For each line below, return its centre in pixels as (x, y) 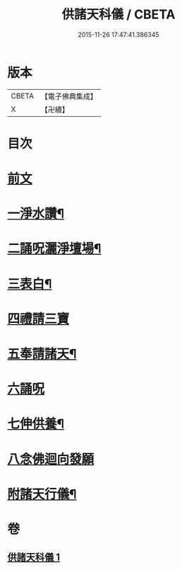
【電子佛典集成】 (69, 96)
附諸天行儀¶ (42, 494)
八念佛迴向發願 (51, 459)
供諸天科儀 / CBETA (119, 15)
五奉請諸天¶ (42, 354)
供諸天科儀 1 (34, 558)
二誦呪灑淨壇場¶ (54, 249)
